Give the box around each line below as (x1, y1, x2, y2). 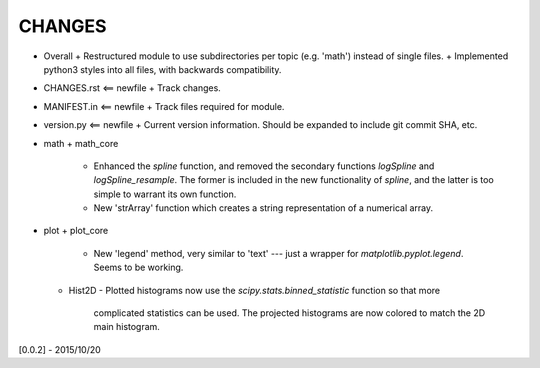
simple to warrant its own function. (93, 188, 237, 200)
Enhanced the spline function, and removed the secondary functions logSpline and (93, 160, 435, 172)
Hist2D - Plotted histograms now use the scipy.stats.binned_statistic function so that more (68, 284, 440, 296)
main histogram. (93, 321, 160, 333)
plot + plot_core (43, 225, 109, 237)
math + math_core (43, 137, 119, 149)
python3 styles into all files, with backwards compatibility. (43, 63, 282, 75)
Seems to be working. (93, 261, 184, 274)
